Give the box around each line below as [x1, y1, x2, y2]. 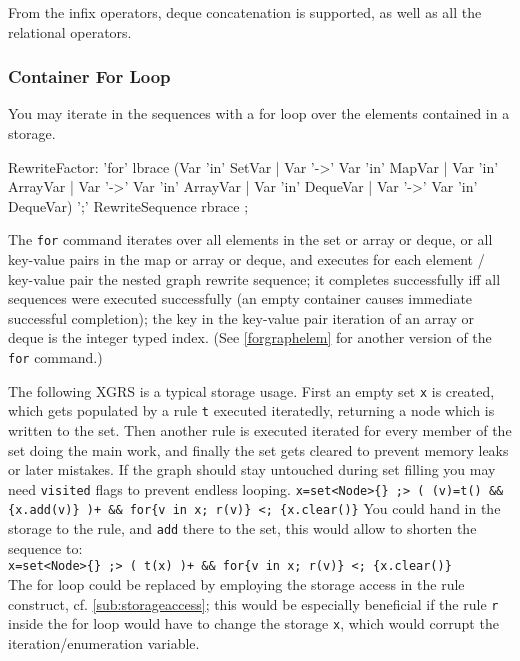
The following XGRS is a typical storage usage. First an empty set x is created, [8, 380, 495, 401]
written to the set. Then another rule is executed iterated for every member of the [8, 419, 512, 440]
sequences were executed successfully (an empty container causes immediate [8, 288, 473, 309]
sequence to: [8, 537, 83, 558]
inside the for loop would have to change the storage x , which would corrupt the [8, 613, 499, 634]
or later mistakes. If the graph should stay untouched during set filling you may [8, 459, 496, 480]
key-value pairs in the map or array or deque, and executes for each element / [8, 249, 485, 270]
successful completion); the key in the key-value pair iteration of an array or [8, 307, 474, 328]
